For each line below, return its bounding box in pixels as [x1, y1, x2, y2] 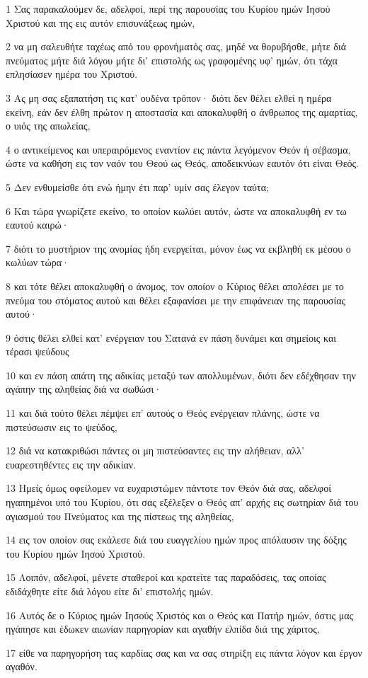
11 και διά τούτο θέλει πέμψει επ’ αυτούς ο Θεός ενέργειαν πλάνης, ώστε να [6, 406, 320, 420]
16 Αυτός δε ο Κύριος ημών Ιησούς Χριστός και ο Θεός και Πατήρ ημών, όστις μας [6, 607, 354, 622]
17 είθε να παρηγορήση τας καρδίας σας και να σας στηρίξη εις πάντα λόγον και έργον [6, 645, 362, 660]
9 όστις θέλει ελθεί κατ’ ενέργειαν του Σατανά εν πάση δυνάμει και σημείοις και [6, 330, 337, 345]
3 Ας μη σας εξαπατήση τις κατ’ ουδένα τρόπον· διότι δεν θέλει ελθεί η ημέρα [6, 90, 332, 105]
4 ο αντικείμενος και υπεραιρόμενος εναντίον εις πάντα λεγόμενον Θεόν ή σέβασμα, [6, 142, 351, 156]
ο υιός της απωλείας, [6, 118, 91, 133]
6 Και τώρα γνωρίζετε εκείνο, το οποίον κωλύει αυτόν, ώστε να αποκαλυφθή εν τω [6, 203, 347, 218]
